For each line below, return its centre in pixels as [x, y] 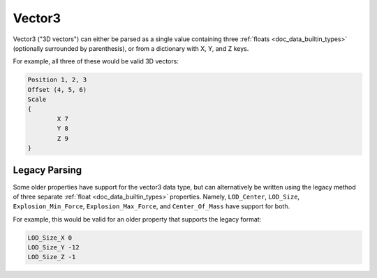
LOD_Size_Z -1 [52, 257]
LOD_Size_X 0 [50, 238]
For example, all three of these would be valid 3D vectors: [96, 61]
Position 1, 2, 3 [57, 80]
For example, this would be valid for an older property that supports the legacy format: [137, 219]
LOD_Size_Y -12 [53, 248]
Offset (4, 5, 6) [57, 90]
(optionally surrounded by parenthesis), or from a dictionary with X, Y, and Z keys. [131, 48]
